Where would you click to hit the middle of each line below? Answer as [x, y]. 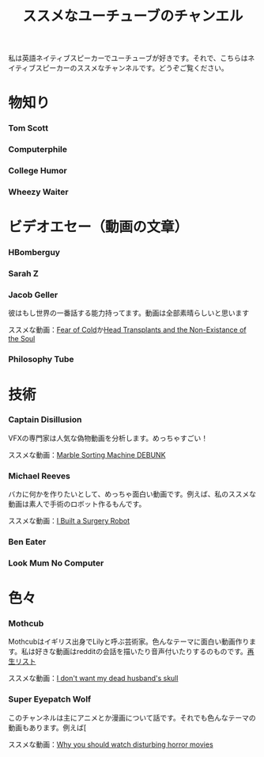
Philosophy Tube [41, 359]
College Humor [38, 171]
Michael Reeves [40, 476]
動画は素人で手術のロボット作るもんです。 [77, 504]
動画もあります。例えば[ [47, 727]
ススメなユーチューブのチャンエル [133, 16]
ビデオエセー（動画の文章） [98, 227]
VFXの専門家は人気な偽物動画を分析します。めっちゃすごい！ [108, 438]
